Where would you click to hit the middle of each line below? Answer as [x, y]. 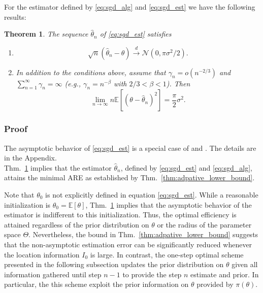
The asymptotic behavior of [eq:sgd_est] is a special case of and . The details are [130, 148]
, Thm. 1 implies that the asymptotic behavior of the [169, 204]
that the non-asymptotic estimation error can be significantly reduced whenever [128, 244]
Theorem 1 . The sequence [46, 34]
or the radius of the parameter [204, 224]
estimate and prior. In [225, 274]
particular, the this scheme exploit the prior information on [96, 284]
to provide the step [152, 274]
